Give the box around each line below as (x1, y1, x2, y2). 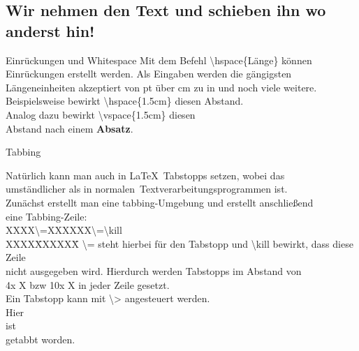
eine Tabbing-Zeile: (6, 209, 87, 223)
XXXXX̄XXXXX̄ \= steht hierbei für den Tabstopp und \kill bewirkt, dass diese (6, 236, 353, 251)
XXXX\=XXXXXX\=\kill (6, 223, 122, 237)
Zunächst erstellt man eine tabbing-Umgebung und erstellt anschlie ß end (6, 195, 314, 209)
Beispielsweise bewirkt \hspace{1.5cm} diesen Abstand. (6, 94, 244, 108)
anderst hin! (6, 20, 95, 41)
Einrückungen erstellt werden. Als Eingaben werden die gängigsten (6, 66, 292, 81)
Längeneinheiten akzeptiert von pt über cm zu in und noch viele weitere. (6, 80, 317, 94)
